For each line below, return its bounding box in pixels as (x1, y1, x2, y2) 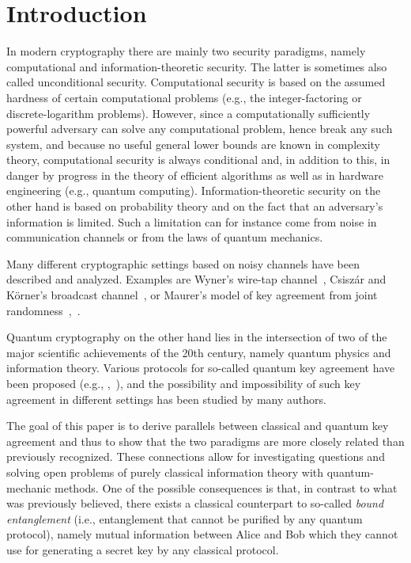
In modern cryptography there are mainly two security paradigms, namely (6, 43, 366, 59)
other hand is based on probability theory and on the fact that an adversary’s (6, 198, 383, 215)
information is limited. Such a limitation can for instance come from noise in (6, 213, 377, 230)
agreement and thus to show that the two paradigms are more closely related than (6, 432, 405, 449)
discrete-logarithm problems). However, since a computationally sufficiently (6, 105, 371, 121)
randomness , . (6, 302, 81, 318)
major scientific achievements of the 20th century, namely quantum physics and (6, 344, 391, 360)
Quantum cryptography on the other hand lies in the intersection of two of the (6, 329, 387, 345)
